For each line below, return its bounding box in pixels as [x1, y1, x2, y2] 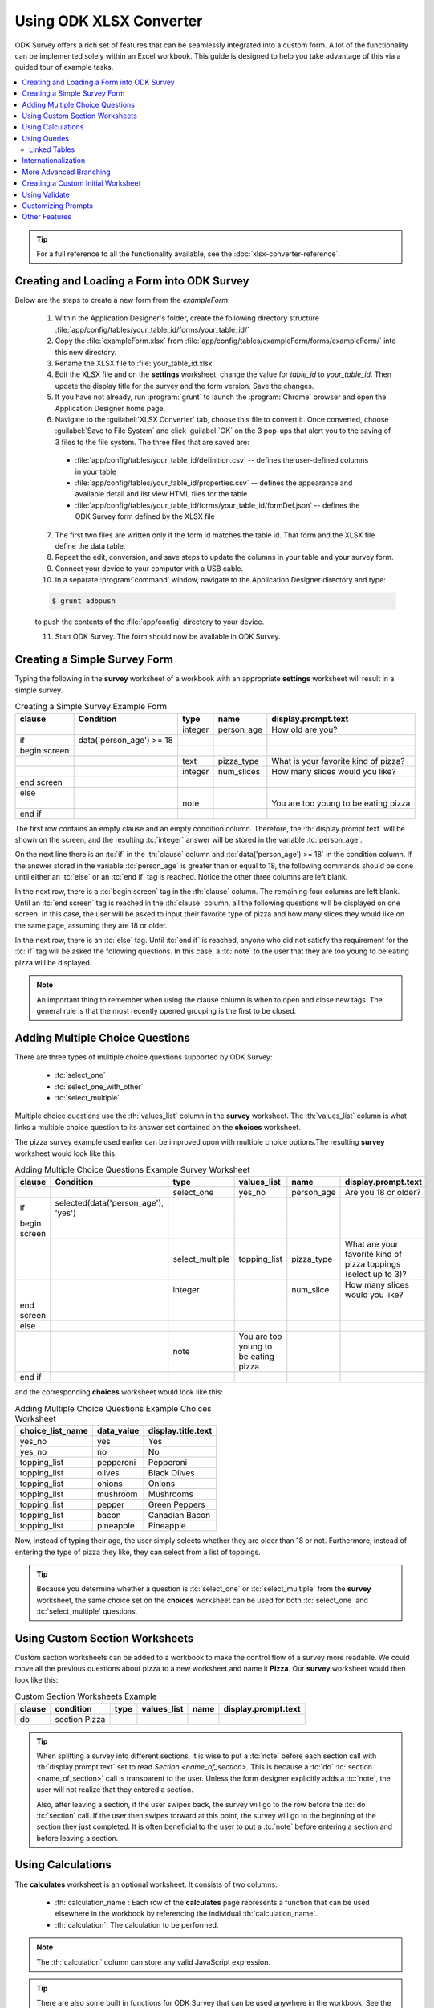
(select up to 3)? [344, 1269, 407, 1280]
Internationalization [22, 156, 86, 165]
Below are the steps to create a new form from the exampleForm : [14, 296, 230, 305]
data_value [96, 1426, 140, 1437]
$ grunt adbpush [51, 597, 116, 606]
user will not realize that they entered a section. [36, 1785, 193, 1794]
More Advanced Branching [22, 167, 112, 177]
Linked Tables [29, 145, 75, 154]
